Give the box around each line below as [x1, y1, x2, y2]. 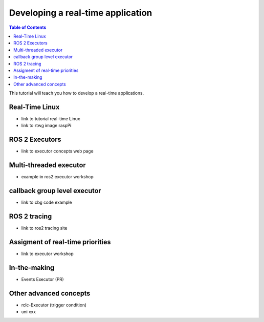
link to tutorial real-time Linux [21, 115, 80, 122]
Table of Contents [9, 24, 46, 30]
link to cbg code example [21, 199, 72, 205]
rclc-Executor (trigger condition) [21, 302, 87, 308]
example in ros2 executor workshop [21, 174, 94, 180]
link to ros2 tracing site [21, 225, 68, 231]
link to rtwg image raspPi [21, 123, 72, 129]
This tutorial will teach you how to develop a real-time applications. [9, 90, 144, 96]
